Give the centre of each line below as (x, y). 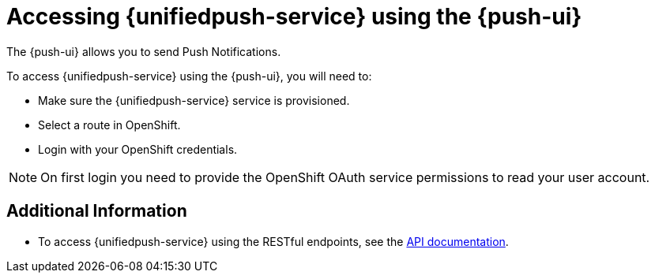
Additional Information (97, 211)
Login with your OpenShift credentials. (138, 149)
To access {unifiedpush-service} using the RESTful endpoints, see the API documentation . (273, 241)
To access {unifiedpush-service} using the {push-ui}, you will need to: (189, 76)
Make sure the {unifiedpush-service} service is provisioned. (194, 100)
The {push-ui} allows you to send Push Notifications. (144, 51)
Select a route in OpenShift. (109, 125)
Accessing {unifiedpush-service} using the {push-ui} (294, 17)
